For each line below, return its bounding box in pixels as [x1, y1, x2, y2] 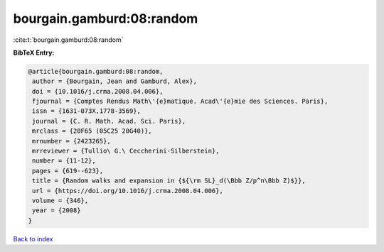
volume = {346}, [32, 197, 89, 204]
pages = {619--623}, [32, 167, 104, 175]
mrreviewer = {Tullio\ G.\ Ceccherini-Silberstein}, [32, 147, 220, 155]
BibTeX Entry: [13, 48, 55, 57]
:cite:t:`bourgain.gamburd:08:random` [13, 35, 124, 44]
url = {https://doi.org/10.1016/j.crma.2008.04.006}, [32, 187, 223, 195]
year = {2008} [32, 207, 81, 214]
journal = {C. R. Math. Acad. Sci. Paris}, [32, 117, 186, 125]
